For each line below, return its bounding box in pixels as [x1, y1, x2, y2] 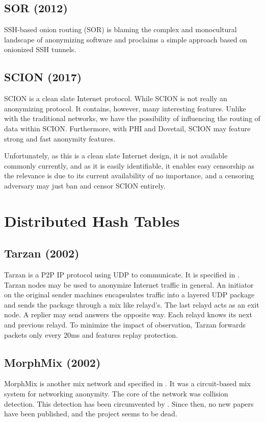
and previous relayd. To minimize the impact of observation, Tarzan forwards [4, 319, 246, 330]
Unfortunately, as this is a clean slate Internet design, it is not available [4, 150, 228, 161]
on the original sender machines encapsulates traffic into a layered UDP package [4, 289, 255, 300]
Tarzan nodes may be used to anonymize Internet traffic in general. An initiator [4, 279, 254, 290]
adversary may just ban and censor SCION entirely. [4, 180, 166, 191]
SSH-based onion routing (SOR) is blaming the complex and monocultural [4, 24, 237, 35]
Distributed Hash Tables [4, 210, 180, 231]
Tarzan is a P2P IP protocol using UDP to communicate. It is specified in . [4, 269, 240, 280]
